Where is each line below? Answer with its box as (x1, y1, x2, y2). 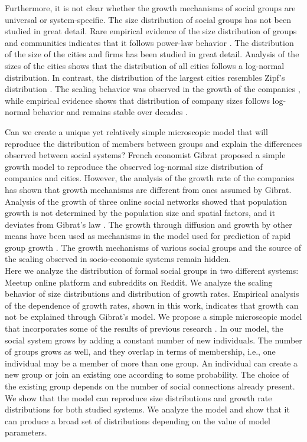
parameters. (5, 426, 47, 438)
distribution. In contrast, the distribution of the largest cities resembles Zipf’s (5, 71, 285, 83)
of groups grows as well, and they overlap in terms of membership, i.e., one (5, 345, 276, 358)
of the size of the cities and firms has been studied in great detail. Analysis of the (5, 48, 299, 60)
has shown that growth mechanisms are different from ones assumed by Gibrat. (5, 183, 292, 195)
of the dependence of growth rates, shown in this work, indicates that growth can (5, 299, 299, 311)
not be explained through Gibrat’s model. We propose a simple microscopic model (5, 310, 302, 323)
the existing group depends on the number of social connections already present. (5, 380, 295, 392)
